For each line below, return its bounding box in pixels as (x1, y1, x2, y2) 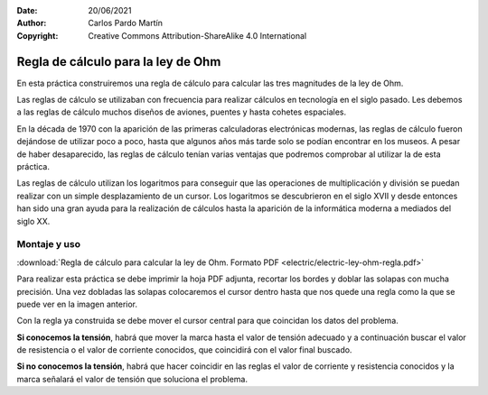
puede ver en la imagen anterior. (16, 299, 138, 309)
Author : (16, 18, 47, 29)
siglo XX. (16, 216, 51, 226)
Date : (16, 5, 38, 15)
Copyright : (16, 30, 59, 41)
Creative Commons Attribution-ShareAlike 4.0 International (88, 30, 307, 41)
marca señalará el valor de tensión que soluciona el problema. (16, 373, 249, 384)
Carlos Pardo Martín (88, 18, 163, 29)
